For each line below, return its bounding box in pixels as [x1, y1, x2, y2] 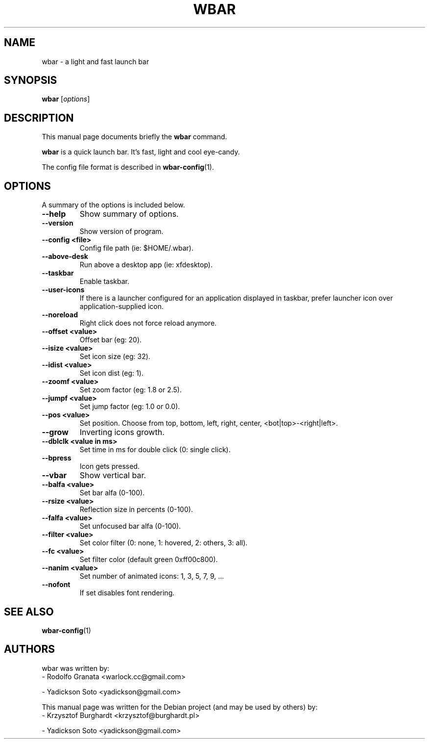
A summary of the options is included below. [42, 201, 185, 209]
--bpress [42, 454, 71, 462]
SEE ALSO [4, 605, 54, 618]
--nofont [42, 580, 71, 589]
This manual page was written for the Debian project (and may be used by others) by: [42, 702, 318, 711]
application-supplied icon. [79, 302, 164, 311]
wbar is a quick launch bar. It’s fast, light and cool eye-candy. [42, 148, 240, 156]
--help [42, 209, 66, 219]
